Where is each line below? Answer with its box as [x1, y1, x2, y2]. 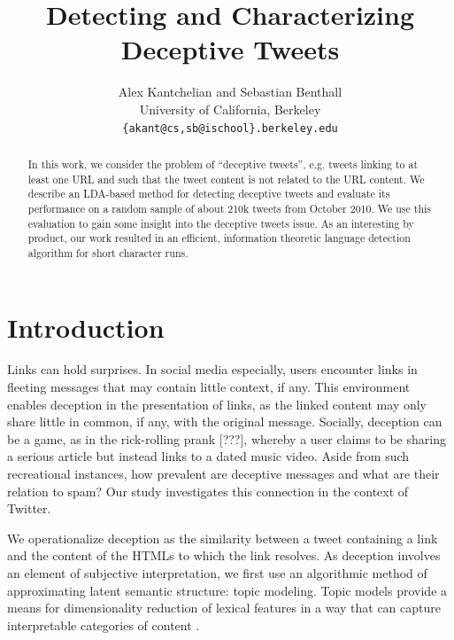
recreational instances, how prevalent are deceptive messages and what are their [7, 464, 440, 483]
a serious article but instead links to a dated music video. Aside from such [7, 447, 410, 465]
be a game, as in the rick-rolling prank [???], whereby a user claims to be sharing [7, 429, 446, 448]
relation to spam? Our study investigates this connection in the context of [7, 481, 409, 500]
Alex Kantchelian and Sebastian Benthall [118, 82, 342, 101]
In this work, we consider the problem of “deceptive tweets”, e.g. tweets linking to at [27, 156, 419, 171]
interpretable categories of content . [7, 615, 200, 634]
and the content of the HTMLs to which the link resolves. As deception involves [7, 546, 441, 565]
